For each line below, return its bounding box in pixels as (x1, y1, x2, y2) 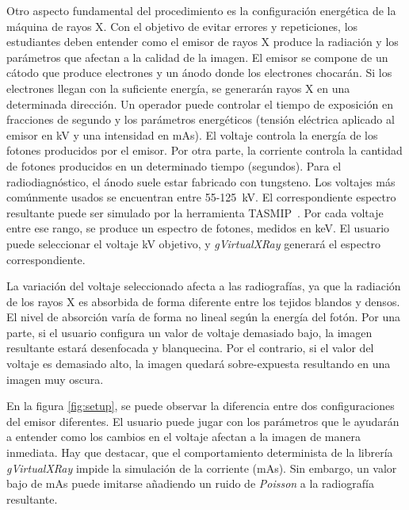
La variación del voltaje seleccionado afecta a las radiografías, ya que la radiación (6, 278, 401, 294)
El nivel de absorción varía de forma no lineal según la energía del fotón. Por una (6, 309, 400, 325)
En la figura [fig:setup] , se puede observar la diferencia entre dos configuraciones (6, 397, 395, 414)
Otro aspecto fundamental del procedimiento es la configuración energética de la (6, 2, 396, 18)
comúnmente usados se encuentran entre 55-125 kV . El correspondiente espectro (6, 189, 396, 205)
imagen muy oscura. (6, 370, 104, 387)
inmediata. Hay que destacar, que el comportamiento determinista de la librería (6, 444, 393, 461)
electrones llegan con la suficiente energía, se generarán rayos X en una (6, 79, 350, 96)
